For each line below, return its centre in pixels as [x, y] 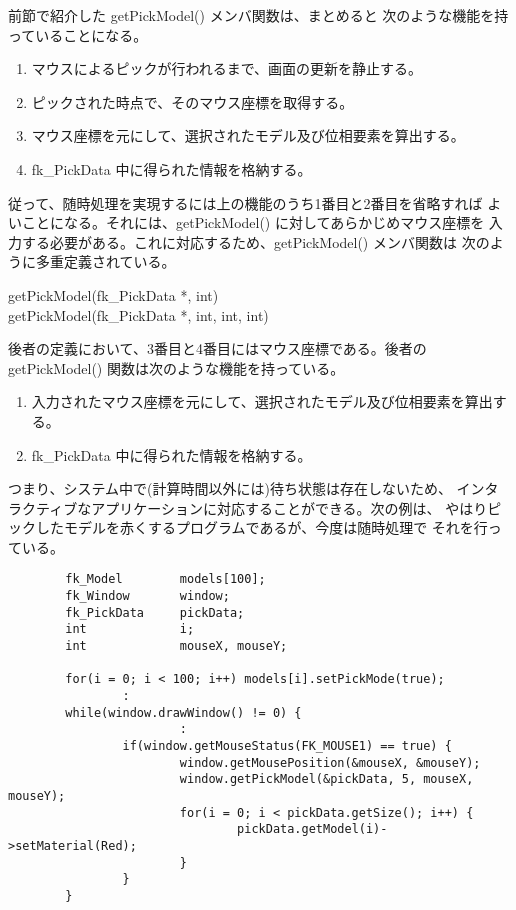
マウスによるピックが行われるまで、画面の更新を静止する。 [227, 68]
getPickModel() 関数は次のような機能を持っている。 [176, 367]
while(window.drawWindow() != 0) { [183, 712]
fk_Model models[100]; [165, 579]
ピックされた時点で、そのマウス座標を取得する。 [192, 101]
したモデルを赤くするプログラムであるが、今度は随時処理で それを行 [261, 527]
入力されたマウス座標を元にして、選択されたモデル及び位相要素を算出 [262, 401]
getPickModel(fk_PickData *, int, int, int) [138, 314]
